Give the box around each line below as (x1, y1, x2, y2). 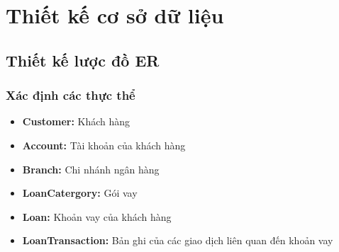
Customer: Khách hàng (22, 114, 130, 129)
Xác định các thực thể (6, 86, 135, 104)
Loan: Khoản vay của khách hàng (22, 209, 172, 224)
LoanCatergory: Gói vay (22, 185, 138, 200)
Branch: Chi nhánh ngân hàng (22, 161, 160, 176)
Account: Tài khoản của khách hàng (22, 137, 186, 152)
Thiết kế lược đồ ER (6, 49, 160, 71)
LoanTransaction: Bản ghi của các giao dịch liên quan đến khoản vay (22, 233, 333, 248)
